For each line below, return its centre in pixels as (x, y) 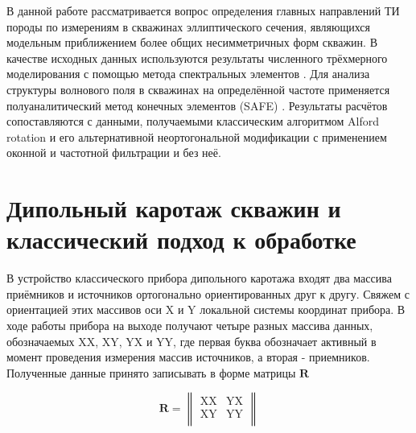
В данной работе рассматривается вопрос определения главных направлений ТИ (203, 10)
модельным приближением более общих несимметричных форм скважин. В (192, 42)
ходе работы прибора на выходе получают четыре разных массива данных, (190, 326)
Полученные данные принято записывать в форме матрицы (151, 372)
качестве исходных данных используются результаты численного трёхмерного (197, 58)
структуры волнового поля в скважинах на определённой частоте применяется (198, 89)
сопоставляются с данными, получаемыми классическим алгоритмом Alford (193, 121)
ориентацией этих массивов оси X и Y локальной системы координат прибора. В (206, 309)
